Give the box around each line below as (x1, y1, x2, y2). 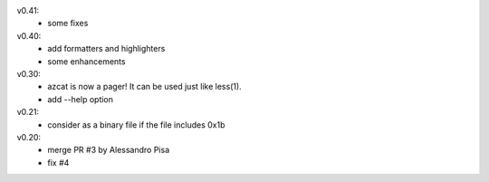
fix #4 (47, 157, 70, 168)
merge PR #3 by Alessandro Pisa (47, 145, 170, 156)
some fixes (47, 18, 89, 29)
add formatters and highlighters (47, 43, 166, 54)
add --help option (47, 93, 113, 104)
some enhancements (47, 55, 126, 67)
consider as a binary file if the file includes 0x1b (47, 119, 225, 130)
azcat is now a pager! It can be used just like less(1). (47, 81, 242, 92)
